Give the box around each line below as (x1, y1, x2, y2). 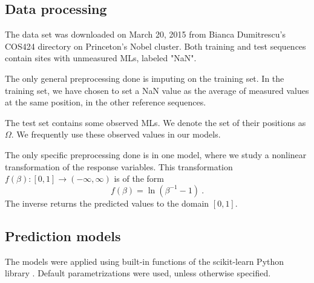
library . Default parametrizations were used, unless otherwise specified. (5, 267, 271, 279)
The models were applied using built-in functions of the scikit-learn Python (5, 255, 284, 267)
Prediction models (5, 226, 121, 245)
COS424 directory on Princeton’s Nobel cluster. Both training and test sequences (5, 39, 306, 52)
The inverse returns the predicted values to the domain (5, 196, 209, 209)
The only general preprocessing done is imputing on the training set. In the (5, 72, 284, 84)
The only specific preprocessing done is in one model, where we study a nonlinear (5, 148, 307, 161)
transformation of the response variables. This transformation (5, 160, 233, 173)
